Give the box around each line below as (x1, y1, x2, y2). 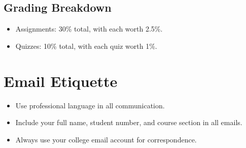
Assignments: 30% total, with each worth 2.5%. (15, 23, 163, 34)
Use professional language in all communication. (15, 100, 165, 110)
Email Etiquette (4, 70, 118, 91)
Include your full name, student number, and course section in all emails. (15, 117, 242, 128)
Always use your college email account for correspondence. (15, 134, 197, 144)
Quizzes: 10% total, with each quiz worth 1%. (15, 40, 157, 51)
